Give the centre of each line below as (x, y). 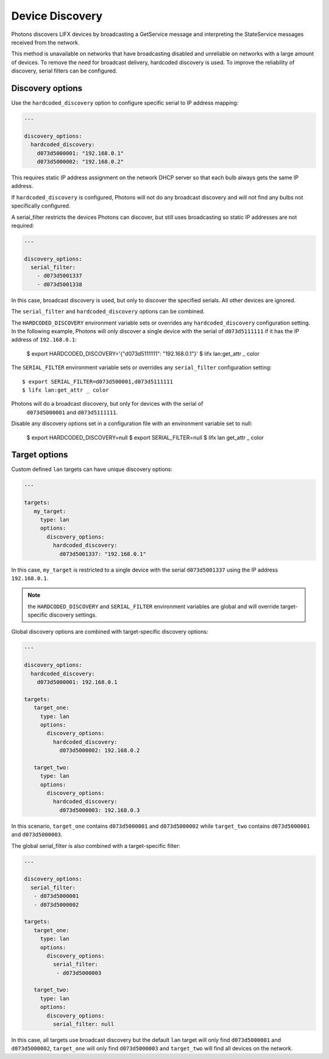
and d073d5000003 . (37, 835)
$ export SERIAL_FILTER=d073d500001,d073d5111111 (98, 382)
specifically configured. (41, 206)
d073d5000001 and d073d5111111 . (72, 412)
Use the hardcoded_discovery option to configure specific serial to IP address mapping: (125, 103)
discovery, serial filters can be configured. (64, 71)
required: (23, 225)
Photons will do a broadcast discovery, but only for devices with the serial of (107, 404)
